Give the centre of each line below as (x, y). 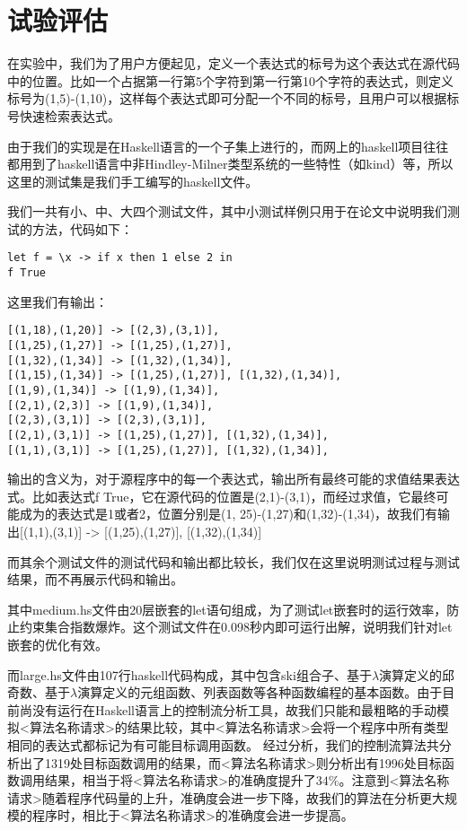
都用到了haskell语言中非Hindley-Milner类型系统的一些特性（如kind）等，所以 (230, 164)
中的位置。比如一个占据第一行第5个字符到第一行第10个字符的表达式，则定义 (230, 80)
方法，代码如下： (82, 228)
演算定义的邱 (417, 674)
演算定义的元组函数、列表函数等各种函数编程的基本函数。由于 (260, 692)
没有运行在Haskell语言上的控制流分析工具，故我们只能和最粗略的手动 (234, 709)
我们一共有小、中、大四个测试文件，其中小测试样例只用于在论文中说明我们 (227, 211)
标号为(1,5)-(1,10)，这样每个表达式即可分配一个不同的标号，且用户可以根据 (227, 98)
